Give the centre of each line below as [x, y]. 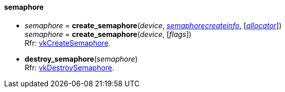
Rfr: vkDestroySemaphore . [70, 67]
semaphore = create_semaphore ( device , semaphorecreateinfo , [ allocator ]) [153, 25]
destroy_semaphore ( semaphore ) [81, 59]
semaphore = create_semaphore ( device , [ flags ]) [108, 34]
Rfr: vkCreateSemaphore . [68, 43]
